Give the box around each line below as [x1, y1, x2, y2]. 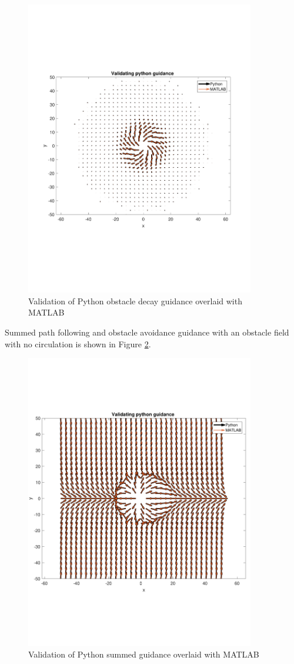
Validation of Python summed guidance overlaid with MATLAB [28, 648, 259, 660]
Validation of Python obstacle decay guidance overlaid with [28, 294, 242, 307]
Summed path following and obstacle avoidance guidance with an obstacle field [5, 326, 289, 338]
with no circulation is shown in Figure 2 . [5, 337, 151, 350]
